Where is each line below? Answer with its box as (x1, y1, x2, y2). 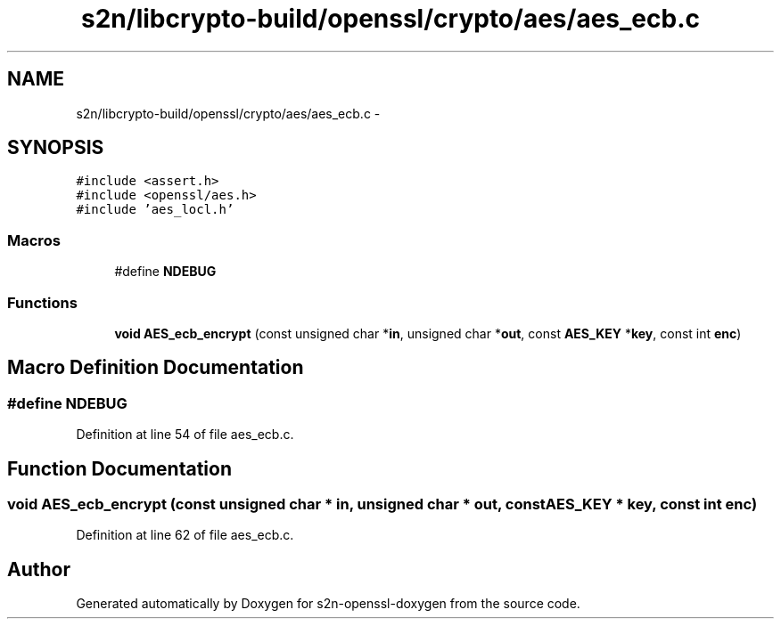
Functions (7, 293, 78, 312)
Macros (7, 231, 61, 249)
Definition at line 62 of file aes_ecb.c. (76, 527, 294, 543)
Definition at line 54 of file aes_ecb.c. (76, 427, 294, 443)
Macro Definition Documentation (7, 356, 304, 379)
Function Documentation (7, 457, 232, 480)
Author (7, 557, 70, 581)
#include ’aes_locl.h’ (76, 202, 234, 217)
